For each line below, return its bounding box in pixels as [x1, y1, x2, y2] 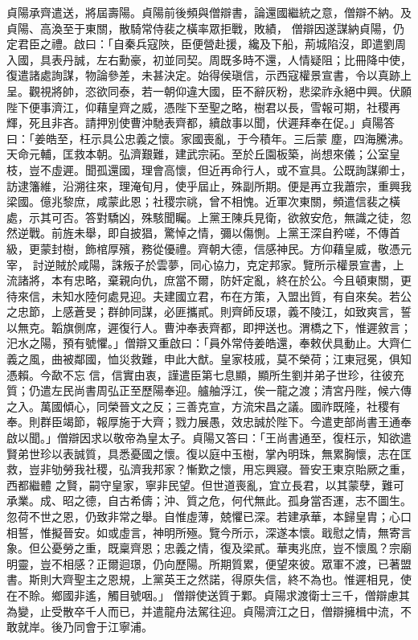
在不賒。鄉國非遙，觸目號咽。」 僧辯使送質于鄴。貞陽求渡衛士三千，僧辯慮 [6, 586, 399, 603]
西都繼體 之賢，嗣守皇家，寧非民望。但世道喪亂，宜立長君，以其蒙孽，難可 [6, 476, 404, 493]
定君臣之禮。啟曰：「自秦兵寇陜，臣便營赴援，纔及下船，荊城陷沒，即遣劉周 [6, 35, 406, 52]
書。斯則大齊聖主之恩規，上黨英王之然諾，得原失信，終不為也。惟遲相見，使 [6, 571, 412, 588]
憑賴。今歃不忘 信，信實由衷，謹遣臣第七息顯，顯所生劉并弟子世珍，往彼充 [6, 366, 404, 383]
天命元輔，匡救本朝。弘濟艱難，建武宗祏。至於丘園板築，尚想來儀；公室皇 [6, 146, 400, 162]
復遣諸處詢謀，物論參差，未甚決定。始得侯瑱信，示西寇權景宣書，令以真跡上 [6, 67, 412, 84]
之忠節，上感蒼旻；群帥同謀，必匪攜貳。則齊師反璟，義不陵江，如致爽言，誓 [6, 303, 412, 320]
